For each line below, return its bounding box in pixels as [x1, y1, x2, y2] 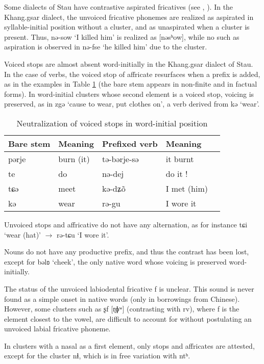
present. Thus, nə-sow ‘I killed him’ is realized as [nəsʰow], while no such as [4, 31, 239, 42]
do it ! [165, 167, 188, 179]
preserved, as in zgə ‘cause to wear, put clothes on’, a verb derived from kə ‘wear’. [4, 98, 260, 109]
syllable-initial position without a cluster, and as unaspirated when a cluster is [4, 21, 250, 32]
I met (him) [165, 182, 208, 194]
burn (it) [58, 152, 90, 165]
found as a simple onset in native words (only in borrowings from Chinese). [4, 293, 240, 304]
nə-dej [102, 167, 124, 179]
